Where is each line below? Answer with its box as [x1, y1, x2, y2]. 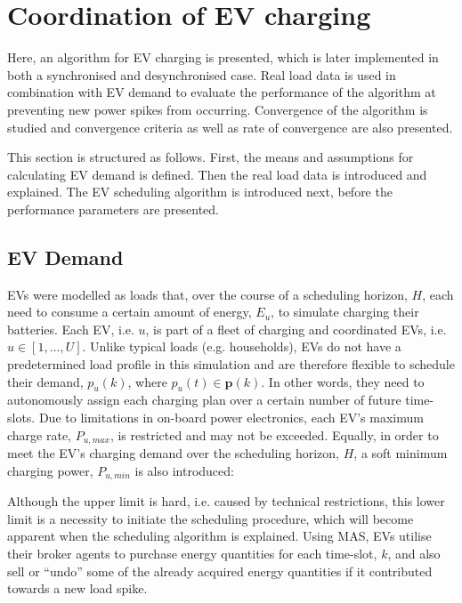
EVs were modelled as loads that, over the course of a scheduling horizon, [7, 285, 408, 303]
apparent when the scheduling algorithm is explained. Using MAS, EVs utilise [7, 527, 432, 545]
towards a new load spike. [7, 579, 148, 598]
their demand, [7, 372, 84, 390]
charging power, [7, 461, 93, 479]
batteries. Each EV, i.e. [7, 319, 134, 338]
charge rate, [7, 425, 72, 444]
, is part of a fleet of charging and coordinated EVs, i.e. [145, 319, 447, 338]
